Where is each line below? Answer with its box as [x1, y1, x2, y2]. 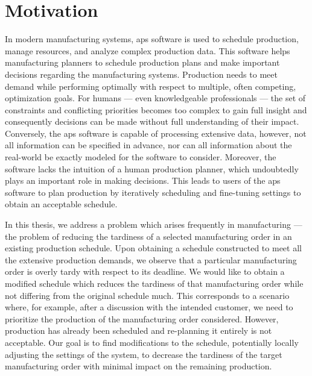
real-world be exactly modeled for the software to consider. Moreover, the [5, 151, 276, 163]
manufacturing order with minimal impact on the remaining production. [5, 360, 272, 372]
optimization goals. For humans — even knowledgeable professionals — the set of [5, 92, 306, 104]
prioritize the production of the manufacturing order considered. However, [5, 312, 279, 325]
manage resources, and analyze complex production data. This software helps [5, 44, 290, 57]
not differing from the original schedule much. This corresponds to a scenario [5, 289, 290, 301]
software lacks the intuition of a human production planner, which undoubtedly [5, 162, 299, 175]
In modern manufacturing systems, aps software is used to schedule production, [5, 33, 299, 45]
